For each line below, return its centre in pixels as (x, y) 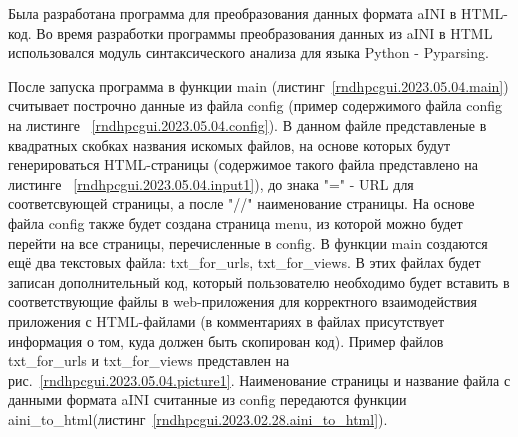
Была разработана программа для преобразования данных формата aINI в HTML (256, 13)
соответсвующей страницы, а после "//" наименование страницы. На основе (241, 203)
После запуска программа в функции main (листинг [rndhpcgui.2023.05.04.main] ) (258, 85)
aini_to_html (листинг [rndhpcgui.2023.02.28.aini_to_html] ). (198, 418)
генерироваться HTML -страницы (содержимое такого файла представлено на (243, 164)
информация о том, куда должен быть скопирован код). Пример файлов (226, 340)
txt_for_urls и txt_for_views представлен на (149, 360)
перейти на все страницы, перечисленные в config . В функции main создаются (248, 242)
